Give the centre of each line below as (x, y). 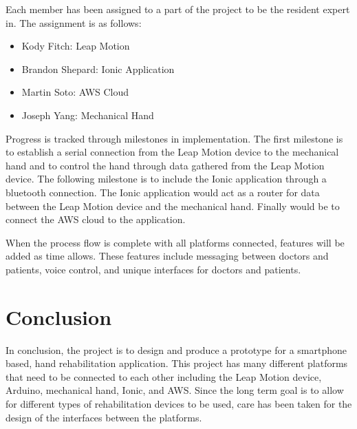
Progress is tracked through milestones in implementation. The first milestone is (174, 138)
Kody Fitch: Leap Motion (76, 46)
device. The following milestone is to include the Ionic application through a (166, 179)
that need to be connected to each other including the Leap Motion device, (164, 376)
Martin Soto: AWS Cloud (75, 92)
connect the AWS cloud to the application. (96, 219)
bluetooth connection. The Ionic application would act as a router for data (163, 192)
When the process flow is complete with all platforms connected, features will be (175, 242)
